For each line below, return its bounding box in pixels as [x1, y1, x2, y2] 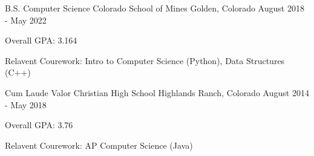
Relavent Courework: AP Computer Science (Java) [5, 138, 193, 151]
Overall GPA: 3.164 [5, 34, 77, 47]
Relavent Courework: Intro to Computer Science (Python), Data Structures [5, 54, 285, 67]
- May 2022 [5, 13, 47, 26]
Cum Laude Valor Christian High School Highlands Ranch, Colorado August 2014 [5, 86, 309, 99]
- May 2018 [5, 98, 47, 111]
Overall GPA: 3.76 [5, 119, 73, 131]
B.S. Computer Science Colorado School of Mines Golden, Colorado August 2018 [5, 2, 304, 14]
